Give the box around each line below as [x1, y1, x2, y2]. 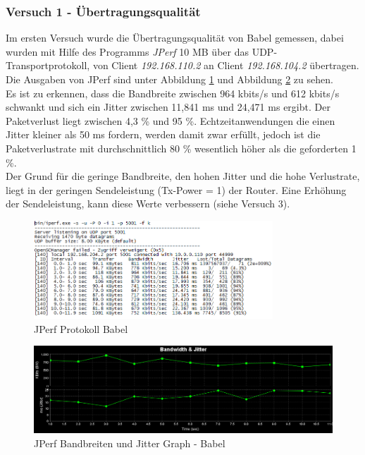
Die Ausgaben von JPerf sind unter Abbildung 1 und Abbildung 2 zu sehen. [6, 72, 333, 86]
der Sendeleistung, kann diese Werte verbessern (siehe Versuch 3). [6, 196, 290, 211]
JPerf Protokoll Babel [34, 321, 128, 336]
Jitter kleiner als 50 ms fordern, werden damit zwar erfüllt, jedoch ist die [6, 127, 321, 142]
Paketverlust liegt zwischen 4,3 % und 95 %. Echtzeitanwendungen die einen [6, 113, 335, 128]
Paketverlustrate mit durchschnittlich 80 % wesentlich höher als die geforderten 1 [6, 140, 357, 155]
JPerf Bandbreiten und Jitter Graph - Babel [34, 435, 225, 450]
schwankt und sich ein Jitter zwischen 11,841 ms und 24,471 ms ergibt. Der [6, 99, 330, 114]
